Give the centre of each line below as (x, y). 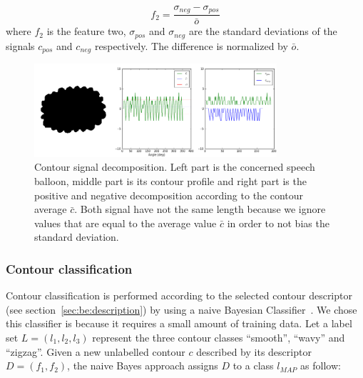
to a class (253, 365)
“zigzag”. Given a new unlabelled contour (96, 351)
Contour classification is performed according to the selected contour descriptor (179, 295)
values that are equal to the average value (126, 223)
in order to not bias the (278, 223)
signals (20, 45)
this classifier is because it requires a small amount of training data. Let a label (179, 323)
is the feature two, (86, 31)
